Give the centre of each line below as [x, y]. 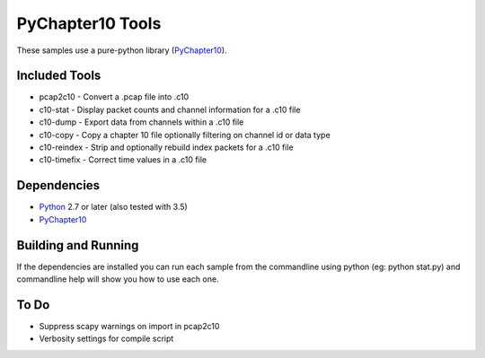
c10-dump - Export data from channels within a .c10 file [141, 122]
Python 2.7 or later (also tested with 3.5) [113, 207]
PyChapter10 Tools [89, 23]
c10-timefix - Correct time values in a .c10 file [123, 160]
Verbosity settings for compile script [106, 339]
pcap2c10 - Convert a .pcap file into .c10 [114, 97]
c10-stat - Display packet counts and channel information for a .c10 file [170, 109]
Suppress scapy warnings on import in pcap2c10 [129, 326]
